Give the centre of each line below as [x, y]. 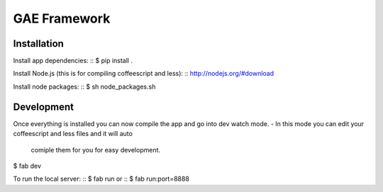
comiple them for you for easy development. [96, 149]
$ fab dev [27, 166]
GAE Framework [62, 18]
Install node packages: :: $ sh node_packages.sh [84, 86]
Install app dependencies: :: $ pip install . [73, 61]
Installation [38, 44]
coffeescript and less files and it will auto [73, 134]
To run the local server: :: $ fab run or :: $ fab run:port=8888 [101, 179]
